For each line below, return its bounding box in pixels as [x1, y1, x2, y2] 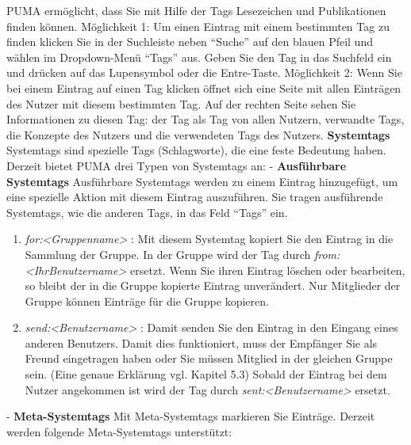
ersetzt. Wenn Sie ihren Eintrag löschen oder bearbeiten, [130, 261, 405, 278]
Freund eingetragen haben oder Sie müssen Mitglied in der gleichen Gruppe [25, 350, 393, 367]
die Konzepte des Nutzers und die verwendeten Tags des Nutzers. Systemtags [6, 126, 390, 143]
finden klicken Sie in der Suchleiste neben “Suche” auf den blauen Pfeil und [6, 33, 373, 50]
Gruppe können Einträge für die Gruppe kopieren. [25, 292, 269, 309]
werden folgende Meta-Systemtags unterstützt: [6, 423, 232, 439]
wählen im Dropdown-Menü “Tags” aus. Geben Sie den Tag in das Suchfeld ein [6, 48, 392, 65]
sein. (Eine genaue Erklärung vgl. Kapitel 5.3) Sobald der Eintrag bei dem [25, 366, 387, 382]
